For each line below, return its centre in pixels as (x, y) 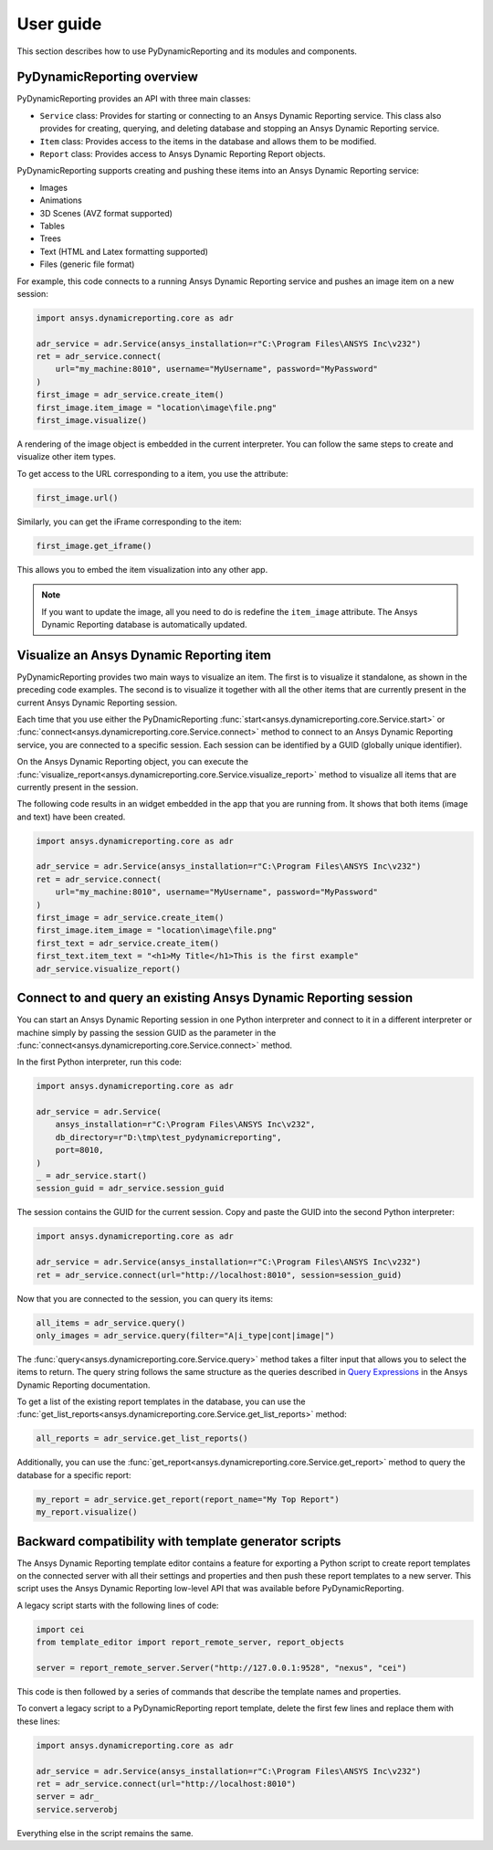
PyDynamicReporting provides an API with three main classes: (134, 99)
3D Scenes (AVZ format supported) (106, 213)
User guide (59, 24)
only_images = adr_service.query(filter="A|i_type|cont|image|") (185, 1335)
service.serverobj (77, 1809)
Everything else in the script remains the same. (105, 1833)
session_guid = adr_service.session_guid (130, 1189)
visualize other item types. (66, 457)
